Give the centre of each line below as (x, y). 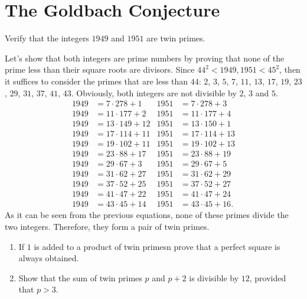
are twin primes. (176, 38)
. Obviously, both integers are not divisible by (154, 92)
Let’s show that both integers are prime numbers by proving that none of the (145, 58)
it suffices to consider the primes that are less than (97, 81)
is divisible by (214, 277)
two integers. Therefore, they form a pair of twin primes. (107, 227)
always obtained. (49, 258)
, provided (268, 277)
